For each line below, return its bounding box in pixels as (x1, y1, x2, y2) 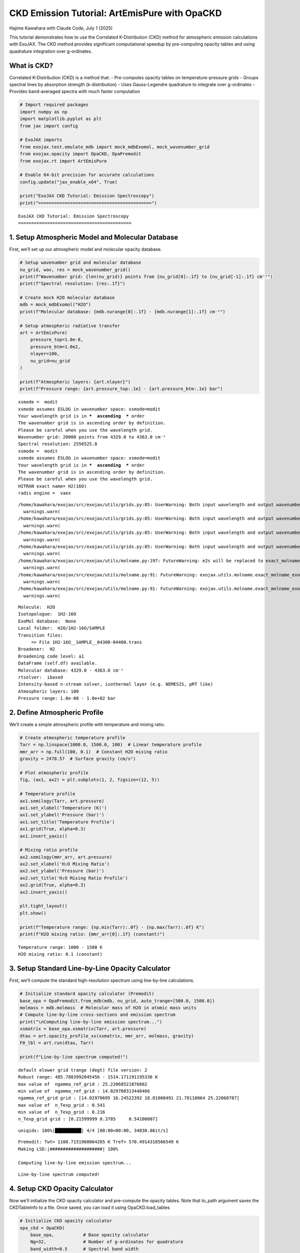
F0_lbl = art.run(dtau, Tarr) (19, 1040, 94, 1046)
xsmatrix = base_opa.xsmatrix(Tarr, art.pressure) (19, 1026, 147, 1032)
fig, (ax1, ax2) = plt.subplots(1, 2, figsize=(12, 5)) (19, 777, 160, 783)
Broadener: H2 (18, 647, 55, 652)
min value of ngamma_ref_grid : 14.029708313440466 (18, 1088, 150, 1094)
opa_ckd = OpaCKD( (19, 1225, 65, 1230)
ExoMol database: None (18, 618, 76, 624)
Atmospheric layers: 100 (18, 688, 79, 694)
